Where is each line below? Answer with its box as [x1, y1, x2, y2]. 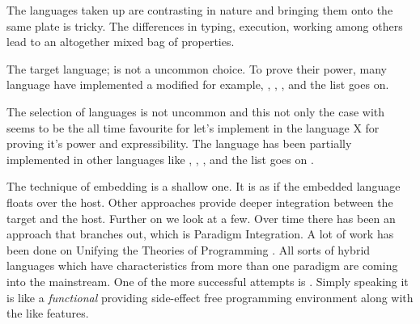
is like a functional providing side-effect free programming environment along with [6, 288, 414, 305]
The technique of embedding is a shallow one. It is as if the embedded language [6, 178, 401, 195]
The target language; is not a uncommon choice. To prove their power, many [6, 60, 387, 77]
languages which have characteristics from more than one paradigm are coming [6, 257, 398, 274]
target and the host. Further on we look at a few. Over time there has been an [6, 209, 396, 226]
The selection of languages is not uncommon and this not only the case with [6, 103, 385, 120]
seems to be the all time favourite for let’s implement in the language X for [6, 119, 380, 136]
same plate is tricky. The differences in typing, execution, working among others [6, 17, 403, 34]
